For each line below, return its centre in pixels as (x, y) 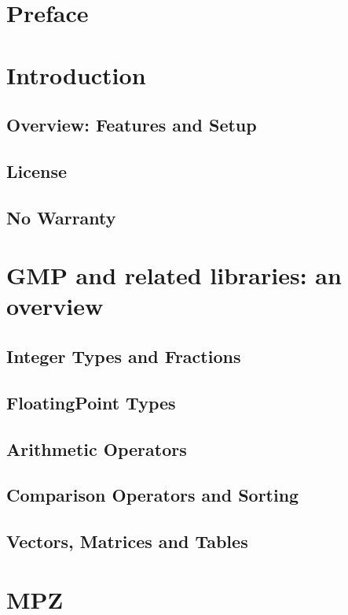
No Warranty (61, 217)
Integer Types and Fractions (124, 356)
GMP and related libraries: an (174, 275)
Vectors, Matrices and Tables (127, 541)
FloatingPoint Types (91, 402)
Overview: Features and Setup (132, 125)
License (37, 170)
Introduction (76, 74)
